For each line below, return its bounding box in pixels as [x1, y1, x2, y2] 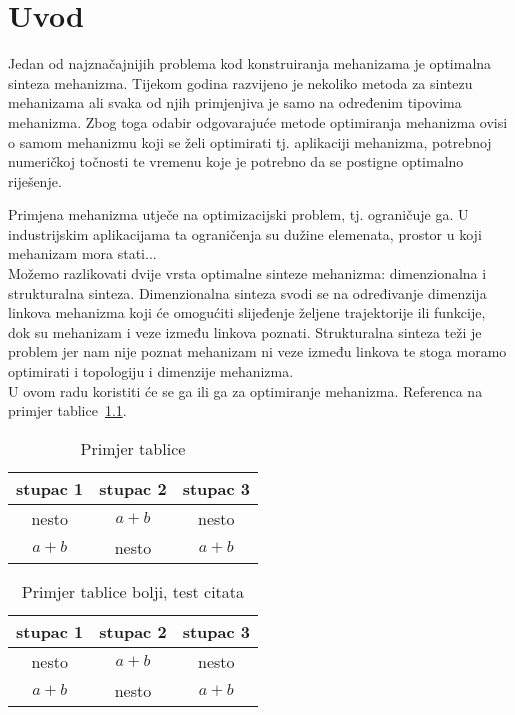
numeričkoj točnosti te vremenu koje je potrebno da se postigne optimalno [8, 151, 464, 172]
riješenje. [8, 170, 62, 191]
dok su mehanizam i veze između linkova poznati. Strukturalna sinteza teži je [8, 321, 482, 342]
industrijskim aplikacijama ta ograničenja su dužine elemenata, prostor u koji [8, 223, 482, 244]
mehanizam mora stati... [8, 243, 157, 264]
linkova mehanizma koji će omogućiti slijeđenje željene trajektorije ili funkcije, [8, 302, 486, 323]
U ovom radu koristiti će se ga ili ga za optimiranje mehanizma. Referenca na [8, 380, 483, 401]
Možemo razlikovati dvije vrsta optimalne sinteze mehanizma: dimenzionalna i [8, 263, 487, 284]
